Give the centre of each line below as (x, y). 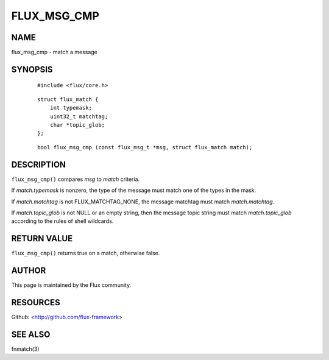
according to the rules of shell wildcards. (62, 221)
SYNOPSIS (32, 69)
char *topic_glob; (77, 125)
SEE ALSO (31, 334)
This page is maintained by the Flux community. (71, 285)
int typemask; (71, 108)
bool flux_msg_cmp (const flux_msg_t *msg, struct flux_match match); (145, 147)
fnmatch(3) (25, 349)
